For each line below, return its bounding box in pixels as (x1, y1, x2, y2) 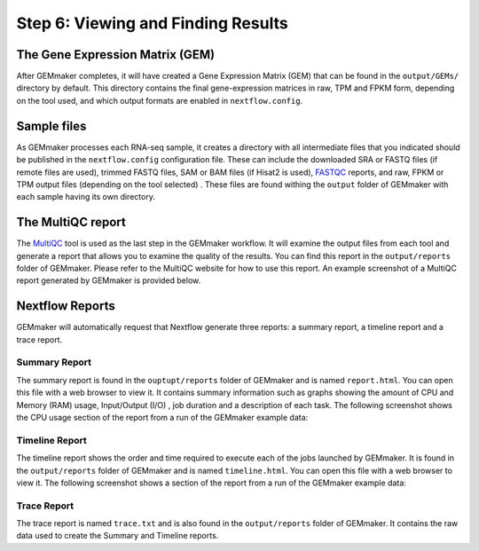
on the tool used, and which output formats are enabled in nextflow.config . (16, 95, 303, 106)
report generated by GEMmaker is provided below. (16, 275, 201, 286)
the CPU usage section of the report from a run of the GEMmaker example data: (16, 413, 309, 422)
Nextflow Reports (16, 298, 115, 314)
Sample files (16, 118, 87, 133)
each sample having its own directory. (16, 192, 155, 202)
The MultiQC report (16, 215, 126, 230)
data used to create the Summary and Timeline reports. (16, 531, 219, 541)
